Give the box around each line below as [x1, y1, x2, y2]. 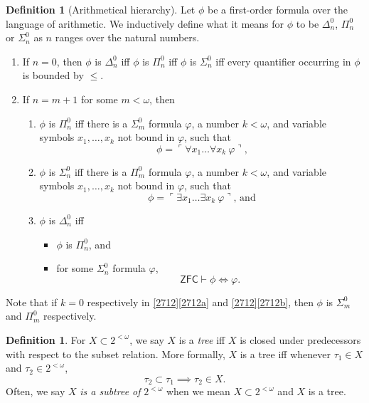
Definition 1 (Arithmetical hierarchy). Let [6, 2, 196, 16]
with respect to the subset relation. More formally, [6, 346, 225, 361]
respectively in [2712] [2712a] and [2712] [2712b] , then [87, 294, 314, 309]
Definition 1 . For [6, 332, 86, 347]
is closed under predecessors [240, 332, 361, 347]
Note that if [6, 294, 58, 309]
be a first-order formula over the [208, 2, 348, 16]
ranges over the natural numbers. [55, 30, 200, 45]
